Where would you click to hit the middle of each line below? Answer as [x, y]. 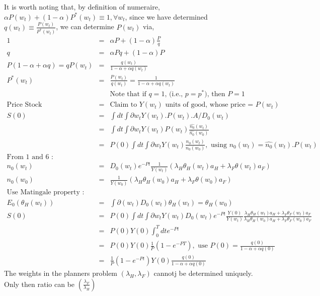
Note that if [128, 94]
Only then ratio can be [39, 284]
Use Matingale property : [46, 192]
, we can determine [85, 26]
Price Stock [24, 105]
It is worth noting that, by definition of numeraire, [82, 7]
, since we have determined [166, 16]
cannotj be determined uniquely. [203, 273]
